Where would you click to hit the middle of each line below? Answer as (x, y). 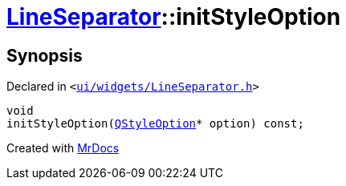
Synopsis (45, 55)
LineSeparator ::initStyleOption (174, 17)
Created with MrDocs (63, 148)
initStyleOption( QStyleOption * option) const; (155, 124)
